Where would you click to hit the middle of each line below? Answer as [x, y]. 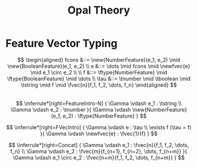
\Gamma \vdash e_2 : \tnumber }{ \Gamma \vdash [71, 109]
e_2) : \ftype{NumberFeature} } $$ [104, 116]
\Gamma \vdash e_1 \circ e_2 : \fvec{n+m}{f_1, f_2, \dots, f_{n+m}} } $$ [98, 158]
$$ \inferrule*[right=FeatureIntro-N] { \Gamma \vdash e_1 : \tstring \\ [99, 103]
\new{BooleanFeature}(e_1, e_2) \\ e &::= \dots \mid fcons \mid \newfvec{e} [99, 66]
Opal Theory [99, 10]
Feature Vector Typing [62, 43]
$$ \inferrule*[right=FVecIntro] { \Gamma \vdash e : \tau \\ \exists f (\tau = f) [99, 127]
